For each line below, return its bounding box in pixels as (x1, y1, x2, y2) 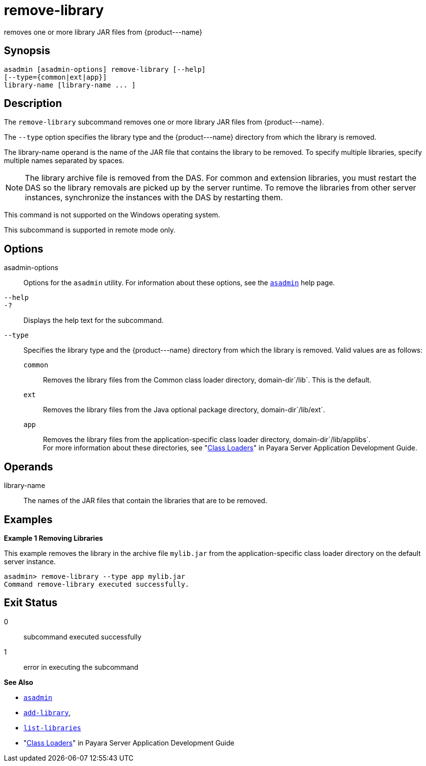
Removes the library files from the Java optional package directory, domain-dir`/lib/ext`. (43, 405, 325, 414)
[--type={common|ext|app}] (4, 73, 107, 81)
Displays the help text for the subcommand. (23, 316, 164, 325)
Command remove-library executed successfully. (4, 580, 190, 588)
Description (4, 97, 62, 110)
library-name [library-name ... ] (4, 81, 136, 89)
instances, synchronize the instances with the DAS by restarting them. (25, 192, 283, 203)
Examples (4, 513, 53, 526)
